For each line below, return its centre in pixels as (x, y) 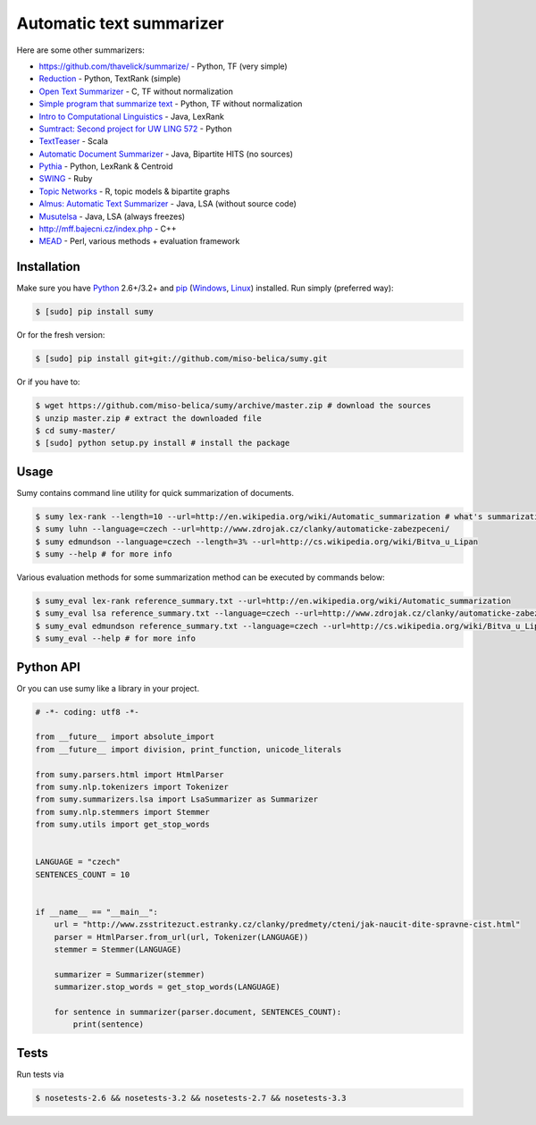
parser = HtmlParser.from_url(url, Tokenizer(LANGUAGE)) (181, 937)
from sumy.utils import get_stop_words (122, 825)
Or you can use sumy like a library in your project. (108, 688)
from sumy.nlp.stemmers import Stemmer (122, 812)
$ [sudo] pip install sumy (94, 312)
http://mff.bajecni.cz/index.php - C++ (108, 229)
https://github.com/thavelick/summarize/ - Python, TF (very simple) (163, 66)
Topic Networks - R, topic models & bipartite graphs (134, 191)
